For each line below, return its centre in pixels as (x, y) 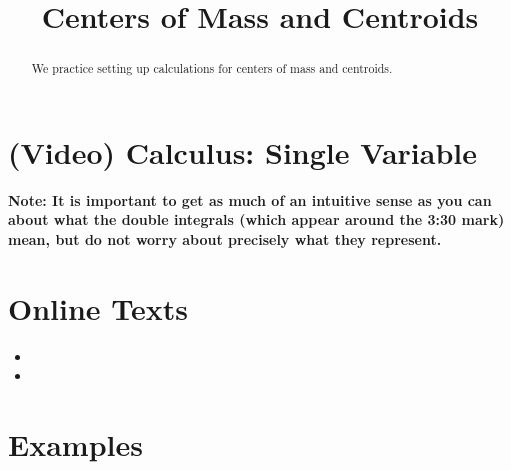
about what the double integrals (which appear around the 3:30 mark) (256, 219)
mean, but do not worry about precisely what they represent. (225, 238)
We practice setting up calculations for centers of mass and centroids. (212, 68)
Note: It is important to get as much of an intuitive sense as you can (250, 199)
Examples (75, 444)
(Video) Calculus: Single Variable (242, 151)
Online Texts (98, 307)
